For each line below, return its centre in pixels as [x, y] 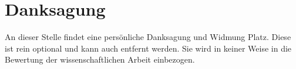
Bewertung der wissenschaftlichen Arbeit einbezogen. [100, 59]
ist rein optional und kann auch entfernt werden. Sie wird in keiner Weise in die [148, 48]
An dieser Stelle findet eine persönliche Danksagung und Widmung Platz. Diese [148, 37]
